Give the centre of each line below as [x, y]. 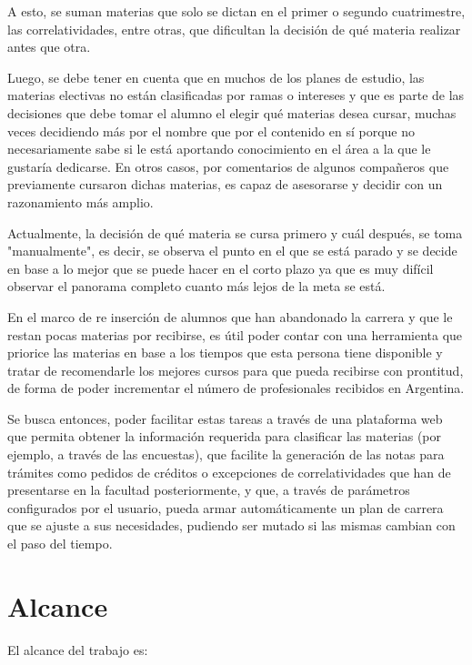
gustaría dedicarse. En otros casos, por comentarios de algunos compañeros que [228, 166]
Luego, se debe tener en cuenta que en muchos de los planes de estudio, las [216, 77]
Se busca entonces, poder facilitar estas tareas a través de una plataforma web [225, 418]
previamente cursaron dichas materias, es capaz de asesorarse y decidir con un [225, 184]
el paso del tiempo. [60, 544]
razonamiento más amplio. [80, 202]
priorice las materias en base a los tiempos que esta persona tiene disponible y [225, 353]
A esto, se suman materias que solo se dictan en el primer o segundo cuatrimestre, [236, 11]
